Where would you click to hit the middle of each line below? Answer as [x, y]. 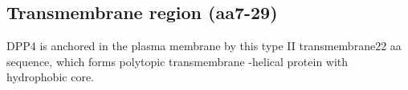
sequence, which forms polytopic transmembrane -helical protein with [177, 61]
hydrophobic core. [50, 77]
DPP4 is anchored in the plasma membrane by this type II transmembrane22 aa [204, 46]
